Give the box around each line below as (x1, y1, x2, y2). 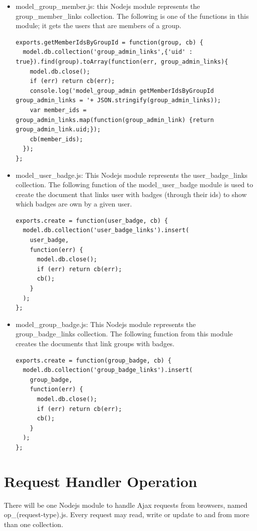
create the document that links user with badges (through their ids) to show (15, 189, 247, 199)
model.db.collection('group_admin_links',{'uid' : (23, 48, 193, 56)
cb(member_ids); (30, 135, 83, 143)
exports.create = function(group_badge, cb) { (15, 357, 171, 364)
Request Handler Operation (4, 471, 197, 491)
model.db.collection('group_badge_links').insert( (23, 367, 193, 374)
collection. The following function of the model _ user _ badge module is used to (15, 179, 253, 190)
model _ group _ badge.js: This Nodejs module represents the (15, 319, 196, 329)
